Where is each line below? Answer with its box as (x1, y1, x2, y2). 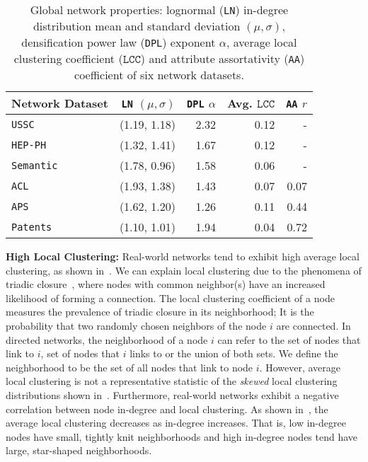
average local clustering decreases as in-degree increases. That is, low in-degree (6, 415, 346, 430)
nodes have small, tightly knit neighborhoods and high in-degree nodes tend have (6, 429, 358, 444)
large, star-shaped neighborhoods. (6, 443, 152, 458)
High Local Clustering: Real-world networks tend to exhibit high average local (6, 249, 360, 263)
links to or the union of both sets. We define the (130, 346, 338, 361)
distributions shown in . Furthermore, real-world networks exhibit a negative (6, 387, 339, 402)
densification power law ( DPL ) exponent (21, 34, 216, 50)
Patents (11, 221, 52, 233)
